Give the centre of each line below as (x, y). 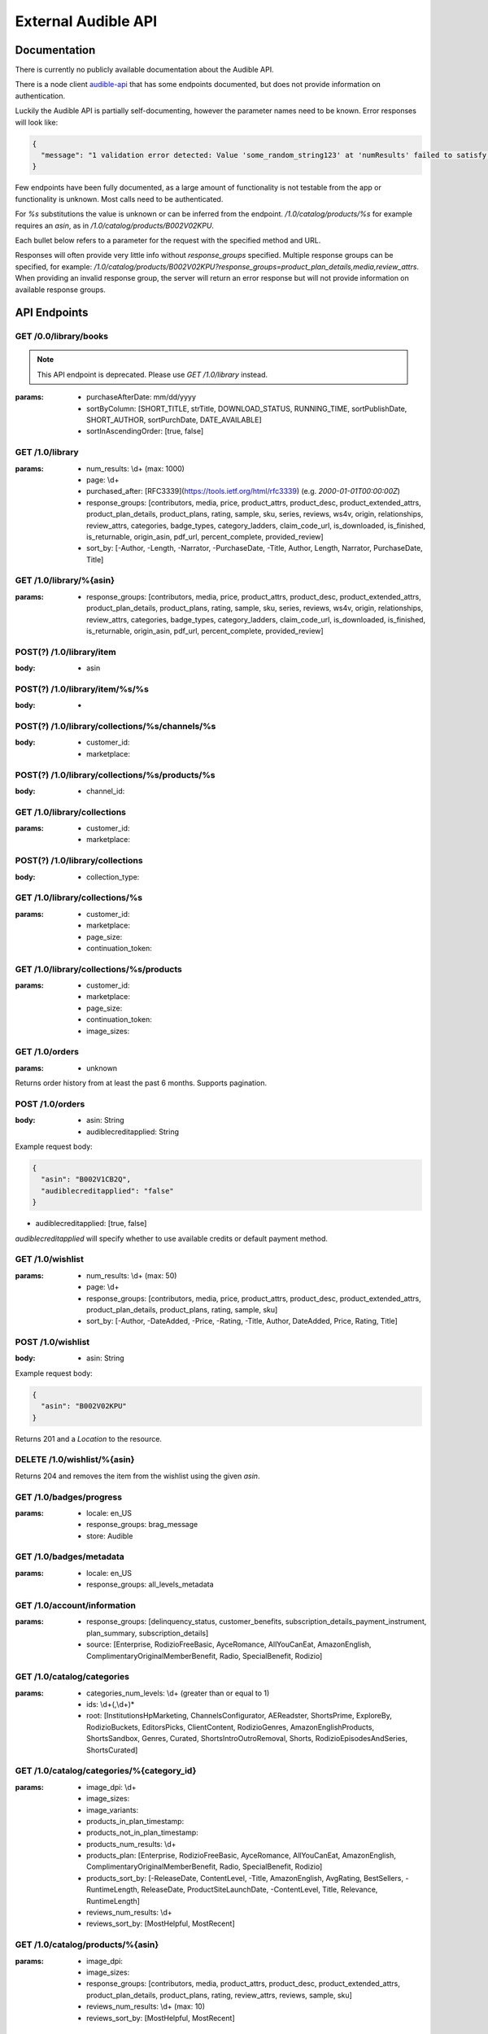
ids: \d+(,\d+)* (111, 1704)
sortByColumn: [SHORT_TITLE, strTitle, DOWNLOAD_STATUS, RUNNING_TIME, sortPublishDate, (247, 408)
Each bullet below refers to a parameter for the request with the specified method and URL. (168, 240)
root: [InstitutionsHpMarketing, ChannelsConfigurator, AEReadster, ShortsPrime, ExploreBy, (239, 1716)
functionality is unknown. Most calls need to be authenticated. (119, 199)
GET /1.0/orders (47, 1052)
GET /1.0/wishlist (50, 1259)
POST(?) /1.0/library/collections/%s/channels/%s (115, 727)
